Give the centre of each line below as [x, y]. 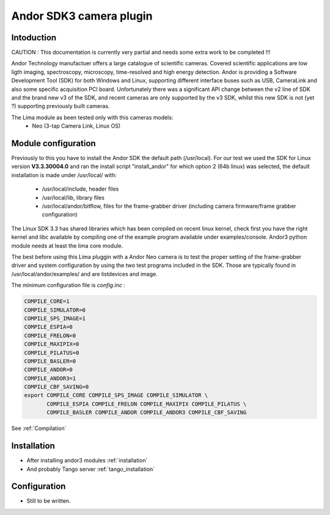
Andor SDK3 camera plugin [82, 16]
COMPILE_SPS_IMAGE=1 [55, 318]
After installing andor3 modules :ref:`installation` [87, 461]
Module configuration [53, 143]
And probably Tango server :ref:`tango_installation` [91, 469]
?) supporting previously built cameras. [61, 106]
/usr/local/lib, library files [73, 197]
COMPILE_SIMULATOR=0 [55, 310]
